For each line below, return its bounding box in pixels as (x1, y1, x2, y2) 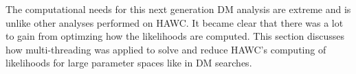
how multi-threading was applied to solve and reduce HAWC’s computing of (5, 42, 326, 56)
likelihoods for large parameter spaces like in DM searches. (5, 56, 252, 70)
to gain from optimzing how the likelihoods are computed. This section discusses (5, 29, 344, 43)
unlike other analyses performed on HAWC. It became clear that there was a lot (5, 15, 344, 29)
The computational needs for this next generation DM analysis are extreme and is (5, 2, 351, 16)
